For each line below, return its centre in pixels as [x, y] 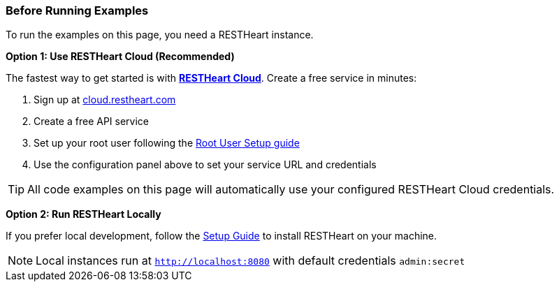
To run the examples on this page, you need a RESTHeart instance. [160, 35]
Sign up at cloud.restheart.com [105, 100]
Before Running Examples [77, 10]
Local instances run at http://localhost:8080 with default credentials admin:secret [251, 261]
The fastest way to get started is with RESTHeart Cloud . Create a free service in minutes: [211, 78]
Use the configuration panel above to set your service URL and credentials [205, 165]
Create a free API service [92, 122]
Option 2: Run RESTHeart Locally [84, 214]
